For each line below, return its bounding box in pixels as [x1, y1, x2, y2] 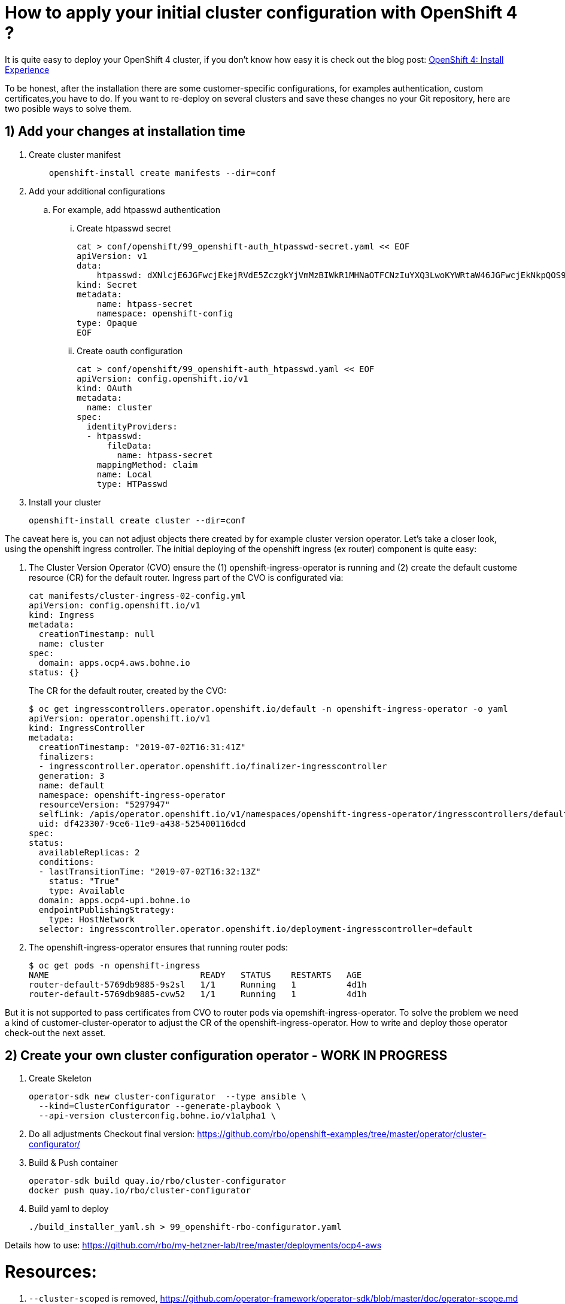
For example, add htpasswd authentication [53, 204, 220, 215]
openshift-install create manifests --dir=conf [48, 167, 277, 178]
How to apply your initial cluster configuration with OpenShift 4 [5, 2, 518, 23]
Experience [5, 64, 50, 75]
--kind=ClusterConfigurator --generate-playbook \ [38, 1101, 281, 1111]
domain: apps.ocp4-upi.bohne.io [38, 895, 190, 905]
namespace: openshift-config [96, 308, 233, 318]
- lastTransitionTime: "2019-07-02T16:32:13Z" [38, 866, 261, 876]
